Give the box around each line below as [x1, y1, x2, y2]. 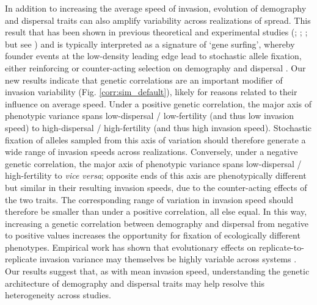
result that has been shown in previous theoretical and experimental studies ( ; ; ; [5, 26, 308, 38]
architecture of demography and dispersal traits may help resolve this [5, 276, 264, 289]
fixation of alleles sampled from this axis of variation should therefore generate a [5, 133, 306, 146]
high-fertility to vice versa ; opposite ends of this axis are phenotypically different [5, 169, 307, 182]
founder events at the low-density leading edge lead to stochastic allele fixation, [5, 49, 302, 62]
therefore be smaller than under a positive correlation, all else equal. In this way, [5, 205, 307, 218]
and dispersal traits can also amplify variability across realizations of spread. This [5, 13, 311, 26]
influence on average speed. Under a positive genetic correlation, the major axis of [5, 97, 312, 110]
